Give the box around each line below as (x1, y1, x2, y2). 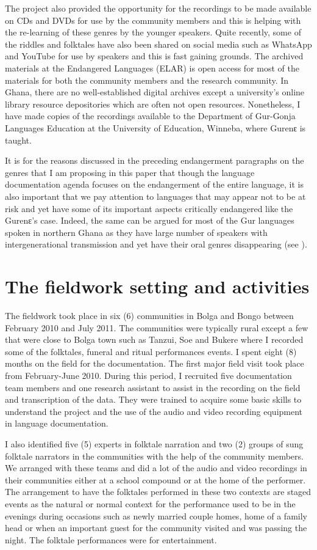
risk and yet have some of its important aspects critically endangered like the (5, 202, 293, 215)
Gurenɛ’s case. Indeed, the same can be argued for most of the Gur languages (5, 214, 294, 227)
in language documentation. (5, 417, 109, 430)
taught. (5, 133, 32, 146)
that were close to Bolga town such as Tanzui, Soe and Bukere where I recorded (5, 333, 304, 346)
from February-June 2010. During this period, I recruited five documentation (5, 369, 292, 381)
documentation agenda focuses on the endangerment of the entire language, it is (5, 178, 304, 191)
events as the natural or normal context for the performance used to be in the (5, 497, 296, 510)
